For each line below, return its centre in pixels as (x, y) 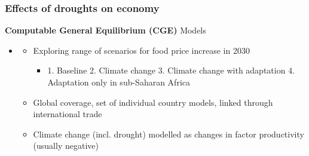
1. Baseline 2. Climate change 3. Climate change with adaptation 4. (171, 70)
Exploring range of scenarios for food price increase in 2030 (141, 50)
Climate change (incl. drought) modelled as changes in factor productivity (169, 134)
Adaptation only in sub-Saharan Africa (119, 82)
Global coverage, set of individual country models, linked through (153, 102)
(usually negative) (66, 146)
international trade (68, 114)
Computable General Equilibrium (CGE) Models (105, 30)
